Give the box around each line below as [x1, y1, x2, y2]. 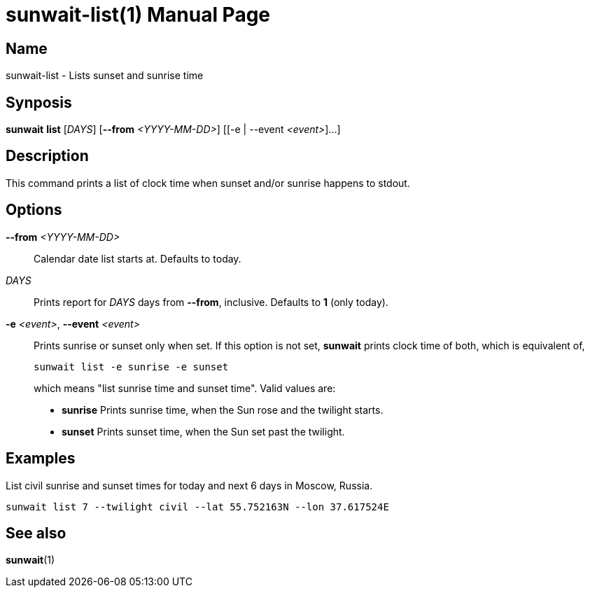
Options [6, 201, 62, 219]
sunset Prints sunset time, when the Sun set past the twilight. [62, 425, 345, 438]
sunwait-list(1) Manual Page [6, 3, 271, 27]
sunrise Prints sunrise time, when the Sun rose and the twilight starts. [62, 403, 384, 416]
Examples [6, 449, 76, 468]
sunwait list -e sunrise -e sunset [34, 361, 229, 372]
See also [6, 524, 66, 542]
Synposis [6, 93, 72, 111]
